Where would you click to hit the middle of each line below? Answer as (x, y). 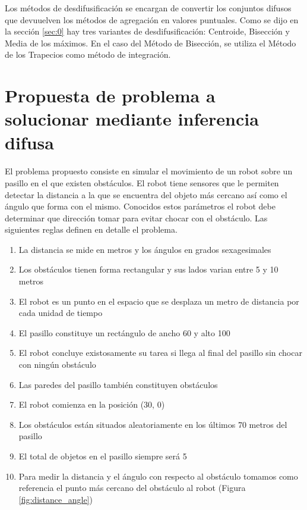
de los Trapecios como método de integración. (88, 54)
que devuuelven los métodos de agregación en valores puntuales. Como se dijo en (152, 19)
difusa (29, 142)
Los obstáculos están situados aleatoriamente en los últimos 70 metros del (153, 424)
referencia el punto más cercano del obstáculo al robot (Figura (132, 488)
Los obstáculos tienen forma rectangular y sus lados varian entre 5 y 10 (148, 269)
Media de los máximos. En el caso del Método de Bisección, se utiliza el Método (151, 43)
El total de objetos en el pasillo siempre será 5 (103, 456)
